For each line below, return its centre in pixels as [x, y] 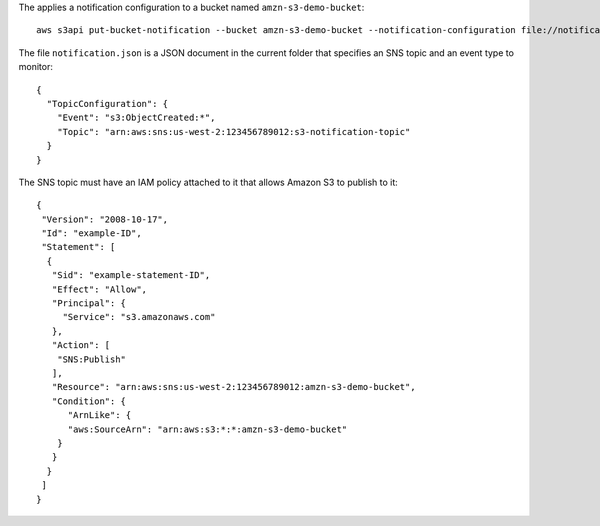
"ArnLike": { [99, 415]
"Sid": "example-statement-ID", [131, 275]
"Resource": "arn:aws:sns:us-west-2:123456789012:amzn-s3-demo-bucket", [233, 387]
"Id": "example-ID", [91, 233]
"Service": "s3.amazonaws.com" [139, 317]
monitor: [36, 67]
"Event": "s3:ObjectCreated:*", [136, 118]
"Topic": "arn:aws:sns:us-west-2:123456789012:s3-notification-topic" [233, 131]
